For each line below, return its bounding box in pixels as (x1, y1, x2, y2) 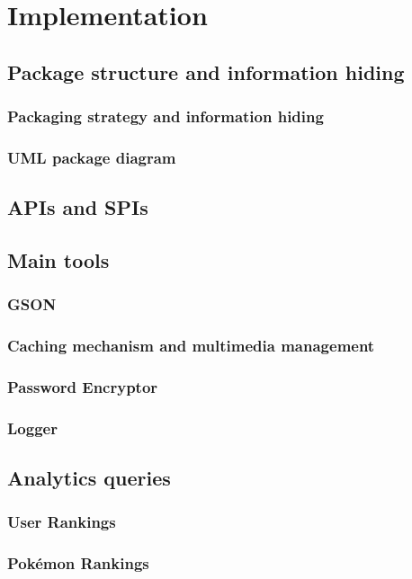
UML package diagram (7, 146, 176, 168)
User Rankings (7, 511, 116, 533)
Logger (7, 416, 58, 439)
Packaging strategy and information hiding (7, 105, 324, 128)
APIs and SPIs (7, 193, 148, 221)
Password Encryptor (7, 376, 158, 398)
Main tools (7, 246, 110, 274)
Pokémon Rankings (7, 552, 149, 575)
